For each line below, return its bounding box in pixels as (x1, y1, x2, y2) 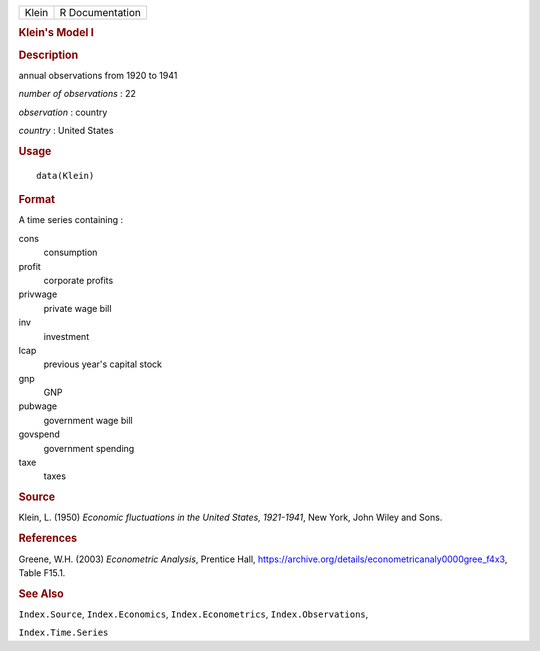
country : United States (18, 125, 114, 137)
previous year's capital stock (43, 358, 163, 370)
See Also (18, 586, 64, 600)
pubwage (18, 400, 58, 412)
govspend (18, 428, 60, 440)
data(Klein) (36, 170, 95, 181)
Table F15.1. (18, 566, 66, 579)
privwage (18, 288, 58, 300)
